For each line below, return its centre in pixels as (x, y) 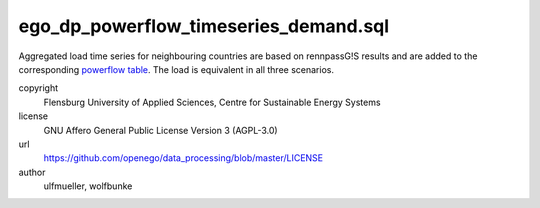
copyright (38, 88)
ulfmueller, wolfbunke (88, 186)
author (32, 172)
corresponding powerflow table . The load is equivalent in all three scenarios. (176, 69)
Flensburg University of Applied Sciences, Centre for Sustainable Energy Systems (212, 102)
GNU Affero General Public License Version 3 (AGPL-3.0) (161, 130)
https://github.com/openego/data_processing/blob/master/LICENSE (183, 158)
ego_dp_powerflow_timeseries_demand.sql (204, 26)
